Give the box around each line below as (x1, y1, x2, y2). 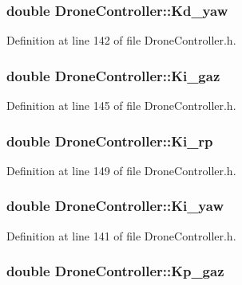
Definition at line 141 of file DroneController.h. (6, 227, 236, 244)
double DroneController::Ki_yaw (6, 196, 224, 216)
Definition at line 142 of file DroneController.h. (6, 32, 236, 49)
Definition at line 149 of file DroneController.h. (6, 162, 236, 178)
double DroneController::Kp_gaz (6, 261, 224, 281)
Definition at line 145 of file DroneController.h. (6, 97, 236, 114)
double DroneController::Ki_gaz (6, 65, 220, 85)
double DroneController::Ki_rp (6, 131, 213, 150)
